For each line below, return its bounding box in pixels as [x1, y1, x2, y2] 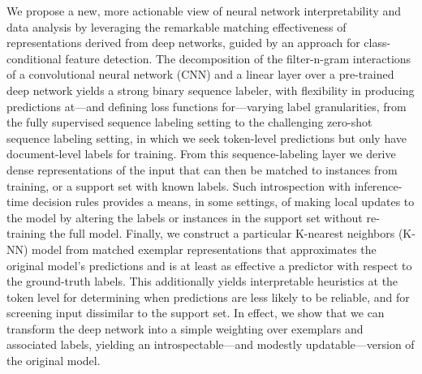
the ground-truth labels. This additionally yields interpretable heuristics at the [6, 273, 398, 290]
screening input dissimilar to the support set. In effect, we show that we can [6, 304, 385, 321]
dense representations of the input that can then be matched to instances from [6, 161, 398, 178]
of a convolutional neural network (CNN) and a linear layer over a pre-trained [6, 66, 394, 83]
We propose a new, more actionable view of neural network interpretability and [6, 2, 402, 19]
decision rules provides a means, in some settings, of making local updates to [32, 193, 415, 210]
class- [364, 34, 391, 51]
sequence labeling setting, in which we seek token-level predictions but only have [6, 129, 407, 146]
